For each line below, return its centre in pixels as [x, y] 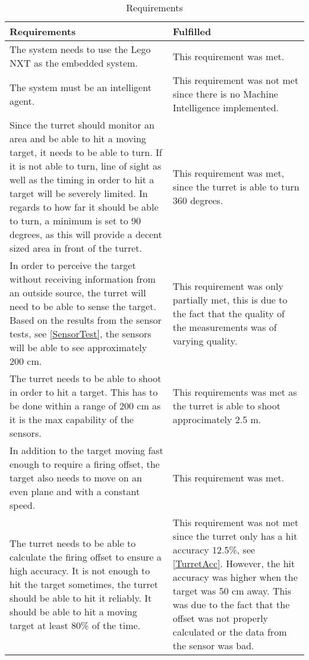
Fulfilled [192, 31]
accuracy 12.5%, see [214, 550]
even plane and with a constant [75, 491]
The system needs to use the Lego [80, 49]
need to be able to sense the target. [83, 306]
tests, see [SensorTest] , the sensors [81, 334]
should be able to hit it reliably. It [81, 598]
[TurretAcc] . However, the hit [234, 563]
